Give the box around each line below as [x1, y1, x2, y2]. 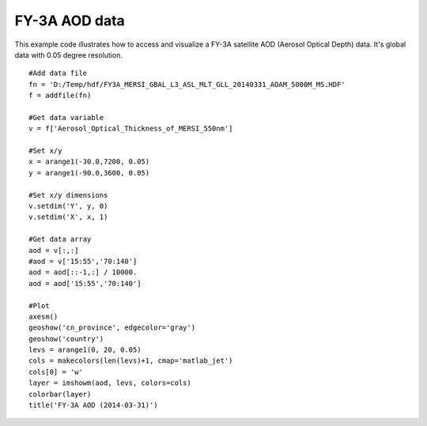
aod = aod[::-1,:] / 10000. [28, 268, 138, 277]
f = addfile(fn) [28, 91, 92, 100]
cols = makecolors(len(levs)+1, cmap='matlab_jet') [28, 356, 233, 365]
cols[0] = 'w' [28, 368, 83, 376]
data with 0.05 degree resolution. [14, 50, 123, 59]
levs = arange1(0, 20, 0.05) [28, 345, 142, 355]
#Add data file [28, 69, 88, 78]
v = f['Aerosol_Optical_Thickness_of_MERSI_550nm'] [28, 124, 233, 134]
